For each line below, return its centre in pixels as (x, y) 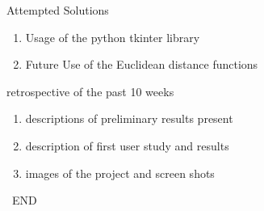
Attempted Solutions (58, 10)
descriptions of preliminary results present (129, 118)
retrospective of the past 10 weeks (90, 91)
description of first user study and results (127, 145)
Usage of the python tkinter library (113, 37)
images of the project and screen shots (120, 173)
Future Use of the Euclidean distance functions (142, 64)
